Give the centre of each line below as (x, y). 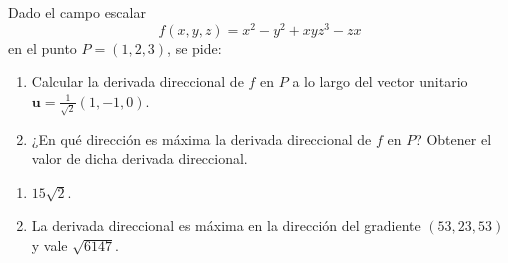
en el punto (42, 47)
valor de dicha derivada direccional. (139, 158)
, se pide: (194, 47)
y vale (49, 244)
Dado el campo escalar (77, 12)
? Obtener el (453, 138)
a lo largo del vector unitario (380, 81)
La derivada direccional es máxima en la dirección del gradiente (226, 225)
